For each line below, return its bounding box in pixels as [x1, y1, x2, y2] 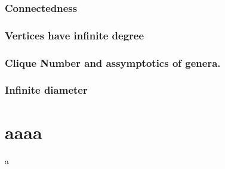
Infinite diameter [5, 82, 88, 97]
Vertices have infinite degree [5, 27, 144, 42]
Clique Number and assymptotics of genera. [5, 55, 221, 70]
